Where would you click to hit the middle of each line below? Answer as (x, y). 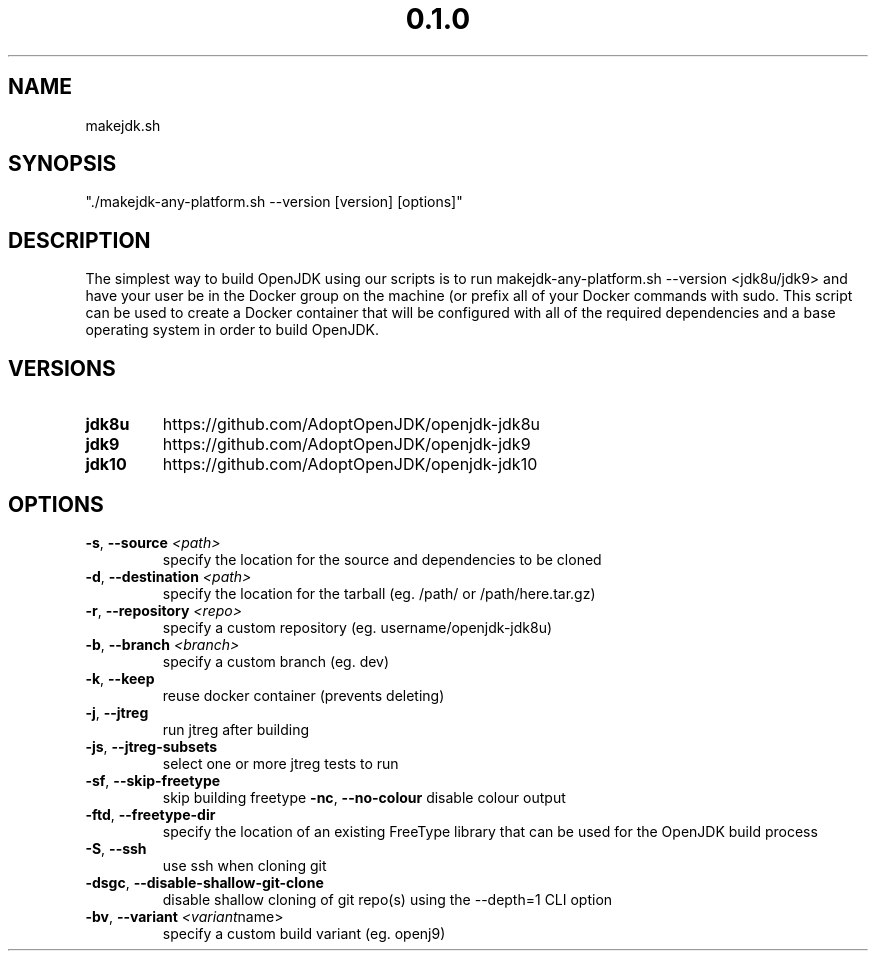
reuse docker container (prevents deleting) (303, 695)
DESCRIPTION (79, 240)
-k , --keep (120, 678)
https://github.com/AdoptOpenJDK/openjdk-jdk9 (346, 444)
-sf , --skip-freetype (153, 780)
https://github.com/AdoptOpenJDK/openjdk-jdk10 (350, 464)
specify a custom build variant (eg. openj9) (304, 933)
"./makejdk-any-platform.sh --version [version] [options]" (274, 202)
